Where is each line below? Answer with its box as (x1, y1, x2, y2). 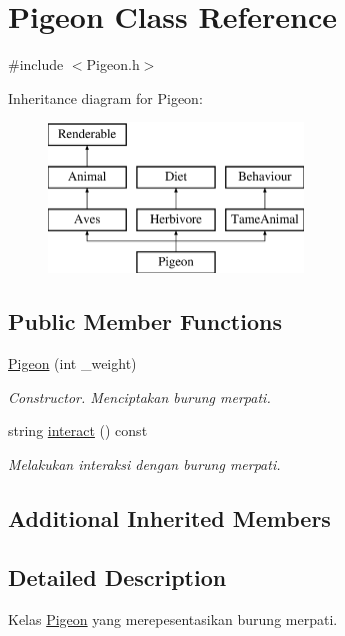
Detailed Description (8, 561, 227, 592)
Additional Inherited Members (8, 503, 331, 534)
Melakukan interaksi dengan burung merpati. (8, 454, 281, 475)
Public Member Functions (8, 306, 282, 337)
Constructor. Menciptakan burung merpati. (8, 386, 271, 407)
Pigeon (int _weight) (8, 353, 137, 374)
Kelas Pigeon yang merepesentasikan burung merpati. (8, 608, 338, 629)
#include (8, 54, 64, 75)
